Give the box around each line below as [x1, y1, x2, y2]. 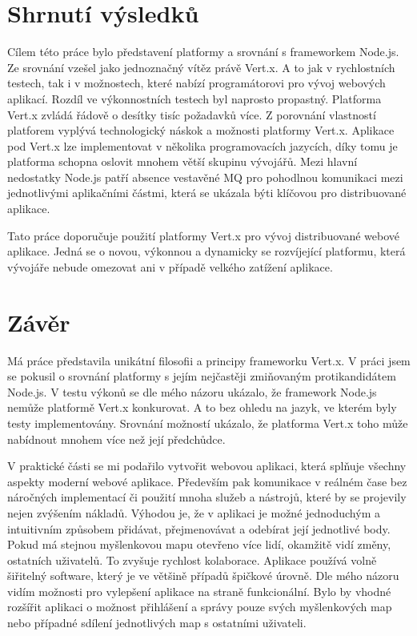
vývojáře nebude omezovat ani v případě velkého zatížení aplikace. [7, 258, 333, 275]
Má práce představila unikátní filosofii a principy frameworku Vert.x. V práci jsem [7, 352, 411, 368]
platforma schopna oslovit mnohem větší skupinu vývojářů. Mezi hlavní [7, 153, 358, 170]
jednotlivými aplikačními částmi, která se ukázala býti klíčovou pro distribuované [7, 184, 407, 201]
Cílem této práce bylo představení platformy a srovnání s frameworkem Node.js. [7, 43, 399, 60]
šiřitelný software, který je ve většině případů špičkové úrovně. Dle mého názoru [7, 567, 399, 584]
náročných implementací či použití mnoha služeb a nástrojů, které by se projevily [7, 489, 407, 505]
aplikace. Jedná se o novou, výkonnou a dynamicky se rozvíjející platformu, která [7, 243, 406, 260]
